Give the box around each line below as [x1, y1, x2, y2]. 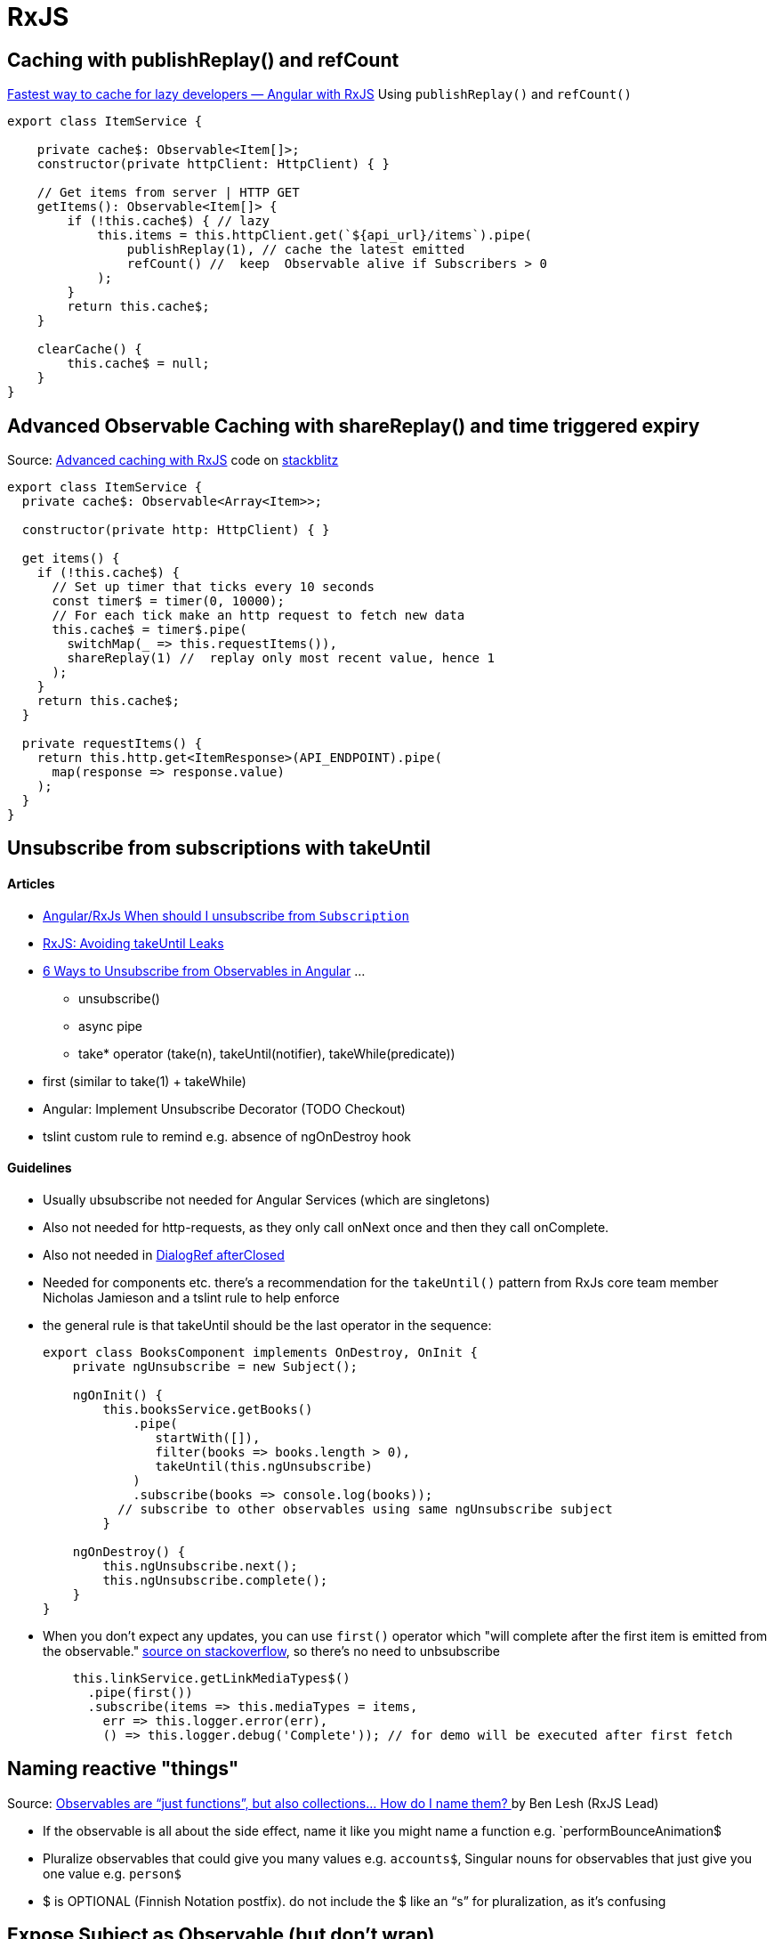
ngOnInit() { [72, 1387, 163, 1402]
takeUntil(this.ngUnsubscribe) [155, 1458, 373, 1473]
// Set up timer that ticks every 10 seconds [52, 580, 375, 595]
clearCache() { [36, 342, 142, 357]
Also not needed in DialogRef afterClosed [43, 1246, 285, 1262]
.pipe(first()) [87, 1684, 193, 1700]
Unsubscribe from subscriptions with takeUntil [7, 837, 431, 860]
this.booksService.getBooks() [102, 1401, 313, 1416]
